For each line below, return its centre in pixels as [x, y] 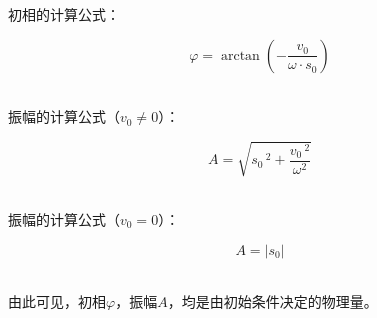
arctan [240, 55]
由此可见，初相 [57, 301]
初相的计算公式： [64, 14]
